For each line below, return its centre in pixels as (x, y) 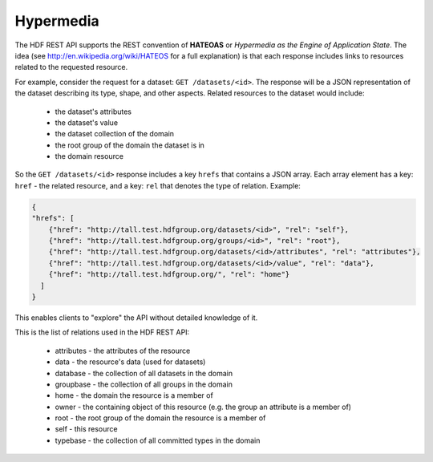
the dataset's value (87, 122)
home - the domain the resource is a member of (134, 395)
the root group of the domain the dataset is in (129, 145)
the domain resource (89, 156)
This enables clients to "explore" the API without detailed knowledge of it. (136, 318)
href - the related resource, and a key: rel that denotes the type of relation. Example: (158, 185)
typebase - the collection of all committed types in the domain (158, 440)
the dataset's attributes (93, 111)
